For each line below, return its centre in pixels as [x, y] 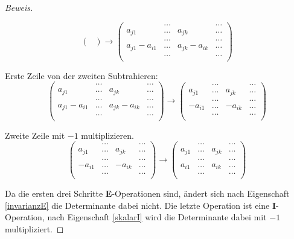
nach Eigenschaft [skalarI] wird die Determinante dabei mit [157, 217]
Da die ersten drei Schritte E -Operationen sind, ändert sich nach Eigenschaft [147, 193]
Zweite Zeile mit [35, 135]
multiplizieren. [107, 135]
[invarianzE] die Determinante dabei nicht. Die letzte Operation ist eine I [141, 205]
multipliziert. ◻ [34, 229]
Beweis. [19, 7]
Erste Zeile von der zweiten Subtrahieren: [81, 75]
